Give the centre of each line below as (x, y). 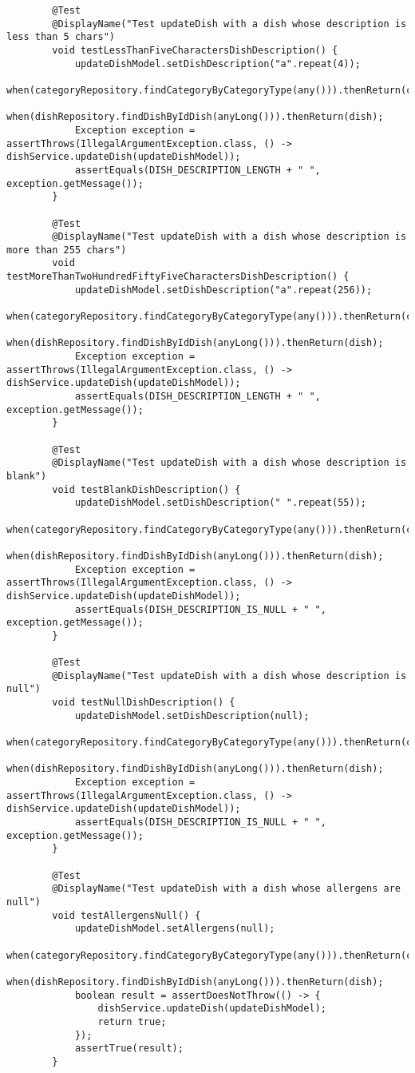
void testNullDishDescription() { (144, 703)
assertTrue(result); (129, 1049)
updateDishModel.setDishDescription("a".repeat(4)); (217, 64)
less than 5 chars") (61, 37)
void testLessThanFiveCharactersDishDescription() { (195, 50)
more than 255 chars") (67, 250)
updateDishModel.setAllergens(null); (175, 929)
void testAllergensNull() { (126, 915)
